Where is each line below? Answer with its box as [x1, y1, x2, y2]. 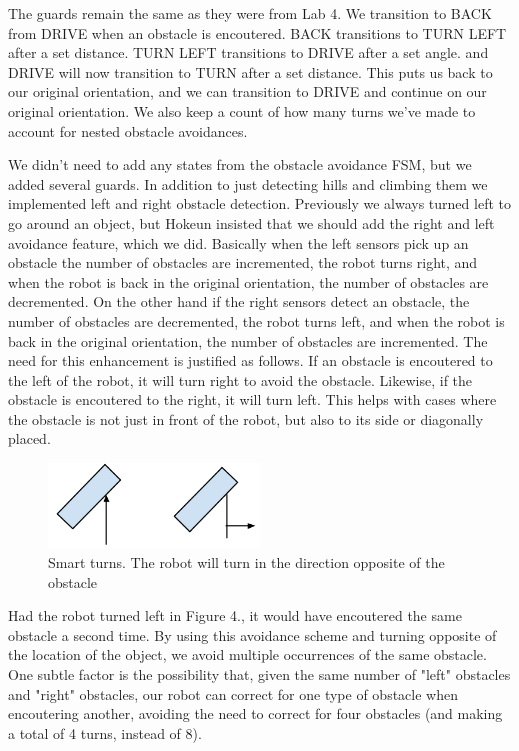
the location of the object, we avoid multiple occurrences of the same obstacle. [8, 644, 487, 665]
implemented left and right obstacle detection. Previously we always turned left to [8, 193, 511, 214]
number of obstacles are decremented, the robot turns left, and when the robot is [8, 310, 505, 331]
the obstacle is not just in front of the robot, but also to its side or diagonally [8, 408, 484, 429]
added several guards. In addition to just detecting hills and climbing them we [8, 173, 488, 194]
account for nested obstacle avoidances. [8, 120, 248, 141]
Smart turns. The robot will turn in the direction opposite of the [48, 552, 445, 573]
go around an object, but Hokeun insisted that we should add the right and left [8, 212, 495, 233]
